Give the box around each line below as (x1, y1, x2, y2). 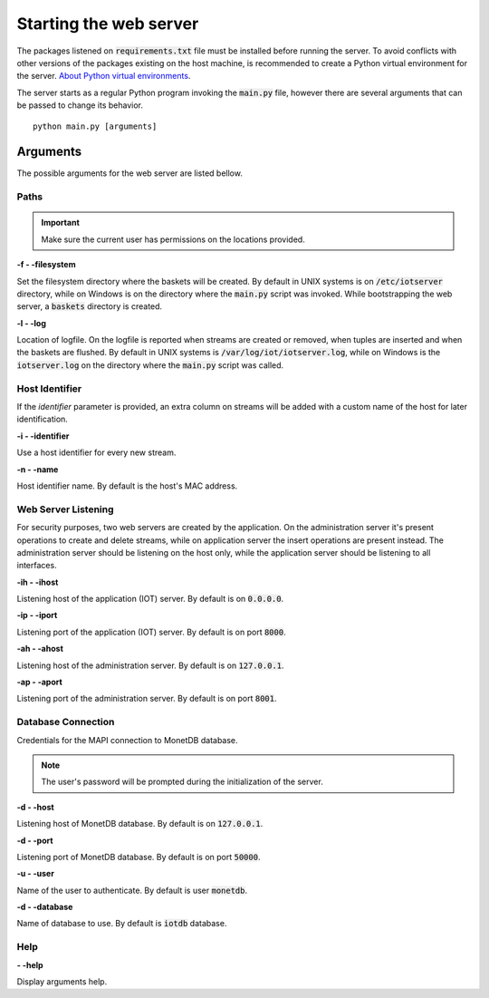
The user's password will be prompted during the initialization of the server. (41, 776, 323, 788)
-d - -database (16, 902, 73, 913)
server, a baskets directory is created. (16, 301, 163, 312)
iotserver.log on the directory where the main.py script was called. (16, 359, 284, 371)
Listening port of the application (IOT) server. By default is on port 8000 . (16, 626, 286, 637)
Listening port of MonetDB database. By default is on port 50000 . (16, 851, 261, 862)
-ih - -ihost (16, 577, 59, 587)
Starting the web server (16, 14, 199, 34)
